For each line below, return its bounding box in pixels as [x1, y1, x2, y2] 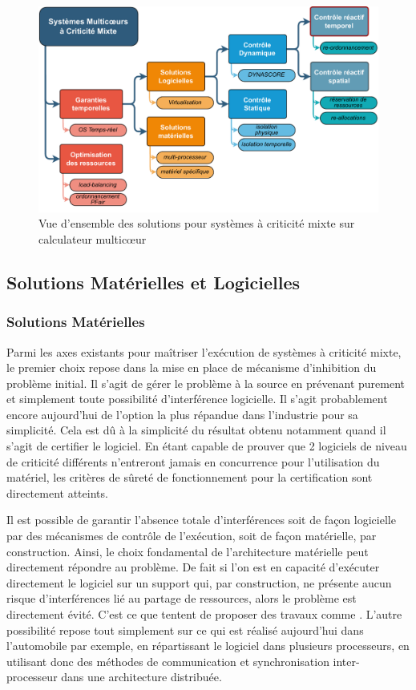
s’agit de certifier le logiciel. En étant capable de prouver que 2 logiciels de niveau [6, 438, 407, 454]
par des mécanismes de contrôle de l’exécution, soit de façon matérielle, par [6, 527, 377, 544]
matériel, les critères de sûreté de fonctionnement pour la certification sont [6, 469, 373, 486]
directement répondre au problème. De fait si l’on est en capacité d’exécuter [6, 559, 380, 575]
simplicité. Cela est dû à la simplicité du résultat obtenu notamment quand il [6, 422, 386, 438]
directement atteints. [6, 484, 108, 501]
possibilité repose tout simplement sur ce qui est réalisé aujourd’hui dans [6, 621, 364, 638]
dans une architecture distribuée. [61, 668, 222, 685]
